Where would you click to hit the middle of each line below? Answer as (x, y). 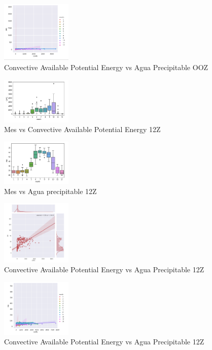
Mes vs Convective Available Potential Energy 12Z (82, 129)
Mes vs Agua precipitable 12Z (50, 191)
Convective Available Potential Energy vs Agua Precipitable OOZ (106, 67)
